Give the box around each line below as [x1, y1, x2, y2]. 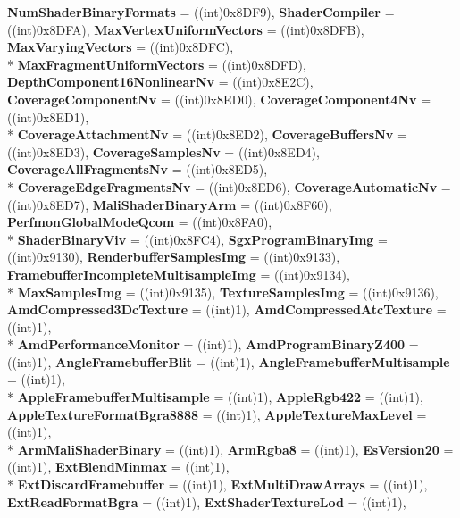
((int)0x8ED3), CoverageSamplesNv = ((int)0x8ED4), [7, 142, 320, 161]
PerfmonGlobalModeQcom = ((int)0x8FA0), [7, 213, 272, 231]
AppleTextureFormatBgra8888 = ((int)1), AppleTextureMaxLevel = [7, 405, 427, 423]
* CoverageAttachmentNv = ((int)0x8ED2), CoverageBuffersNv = [7, 125, 407, 144]
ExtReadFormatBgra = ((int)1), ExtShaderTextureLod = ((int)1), [7, 492, 406, 511]
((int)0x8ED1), [7, 107, 89, 126]
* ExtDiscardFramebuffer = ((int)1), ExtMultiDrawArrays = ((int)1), [7, 475, 428, 494]
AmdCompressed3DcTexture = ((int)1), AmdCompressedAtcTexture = [7, 300, 447, 319]
